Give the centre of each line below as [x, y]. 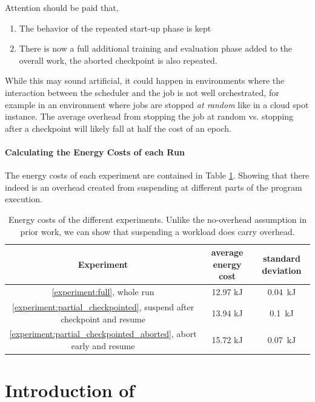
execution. [24, 199]
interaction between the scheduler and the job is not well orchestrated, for [142, 92]
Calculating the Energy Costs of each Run [95, 152]
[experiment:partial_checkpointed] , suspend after [103, 306]
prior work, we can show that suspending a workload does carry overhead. [157, 231]
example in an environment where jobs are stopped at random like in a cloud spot [157, 104]
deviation [282, 270]
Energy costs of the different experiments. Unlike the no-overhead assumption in [157, 219]
